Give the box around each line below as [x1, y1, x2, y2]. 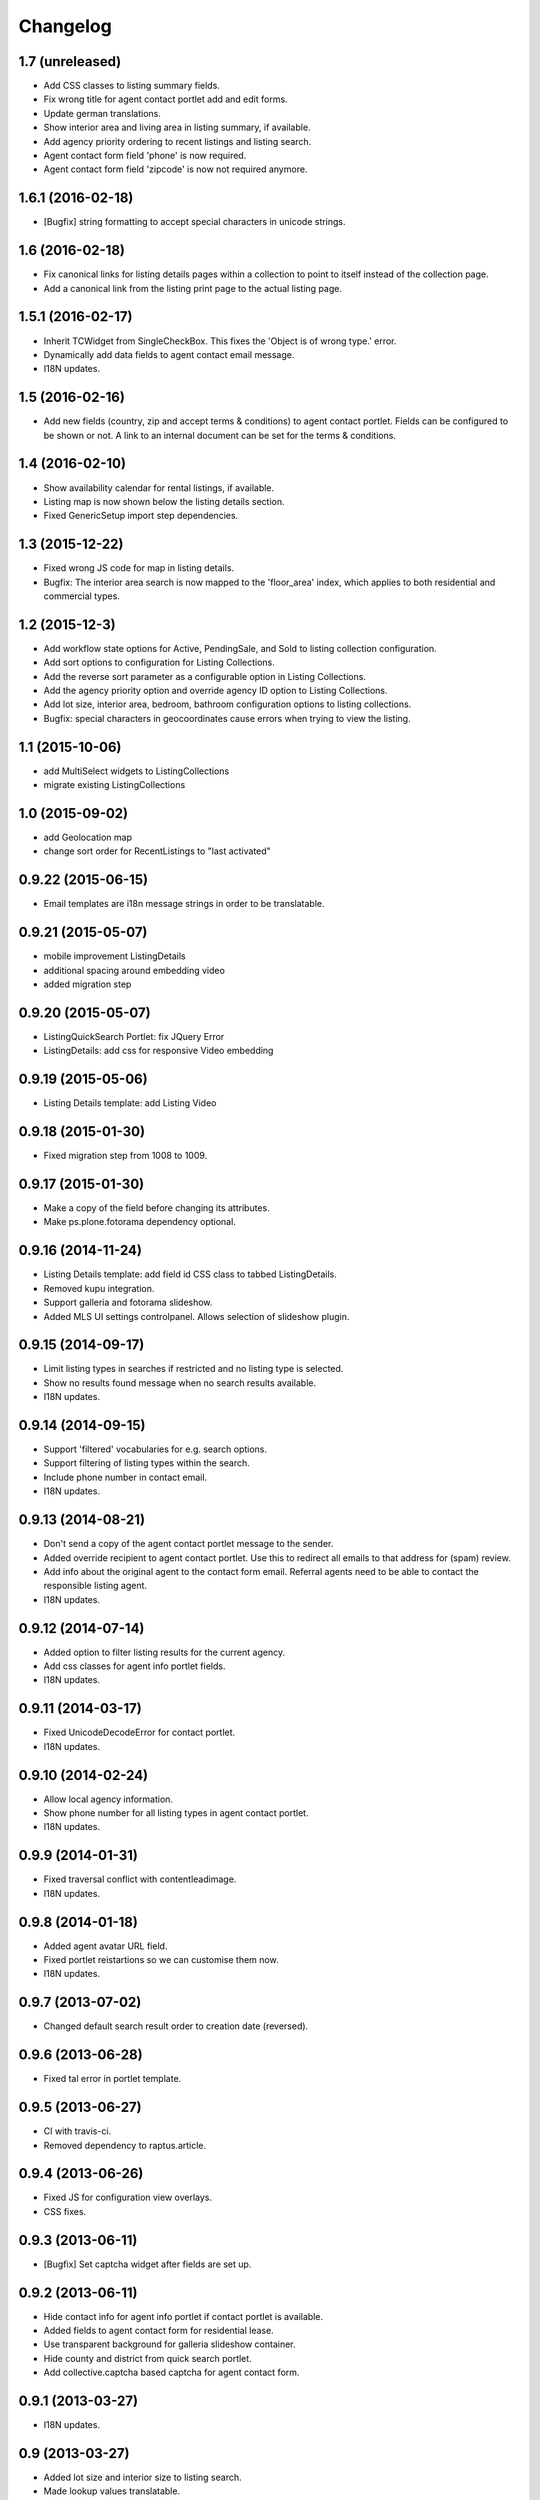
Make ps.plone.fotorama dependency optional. [43, 1216, 237, 1228]
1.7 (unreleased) [18, 53, 122, 70]
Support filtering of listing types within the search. [43, 1457, 250, 1469]
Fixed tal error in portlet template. [43, 2073, 182, 2085]
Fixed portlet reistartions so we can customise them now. [43, 1954, 279, 1965]
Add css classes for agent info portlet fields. [43, 1660, 226, 1672]
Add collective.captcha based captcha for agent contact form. [43, 2366, 300, 2379]
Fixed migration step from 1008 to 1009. [43, 1150, 208, 1162]
